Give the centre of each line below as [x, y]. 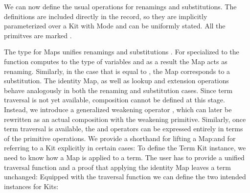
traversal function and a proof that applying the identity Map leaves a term [117, 167]
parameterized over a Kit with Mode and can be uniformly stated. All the [115, 26]
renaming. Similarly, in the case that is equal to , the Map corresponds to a [117, 71]
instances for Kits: [31, 186]
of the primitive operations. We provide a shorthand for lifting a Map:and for [120, 138]
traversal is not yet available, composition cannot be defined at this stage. [114, 100]
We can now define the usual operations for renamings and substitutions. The [120, 6]
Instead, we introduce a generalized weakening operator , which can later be [118, 109]
